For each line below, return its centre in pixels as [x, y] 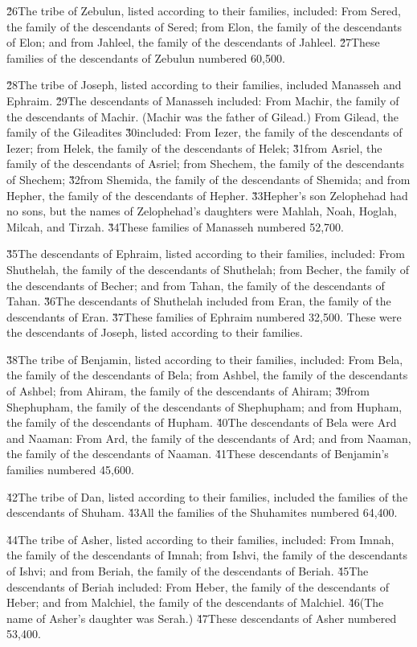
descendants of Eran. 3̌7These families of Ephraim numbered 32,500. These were [204, 316]
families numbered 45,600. [70, 470]
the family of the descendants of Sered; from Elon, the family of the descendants [204, 26]
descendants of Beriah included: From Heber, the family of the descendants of [198, 586]
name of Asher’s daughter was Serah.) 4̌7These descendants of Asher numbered [202, 618]
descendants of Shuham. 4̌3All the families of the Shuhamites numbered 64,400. [202, 512]
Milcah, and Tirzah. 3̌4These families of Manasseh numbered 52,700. [175, 226]
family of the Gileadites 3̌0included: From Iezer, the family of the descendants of [204, 132]
